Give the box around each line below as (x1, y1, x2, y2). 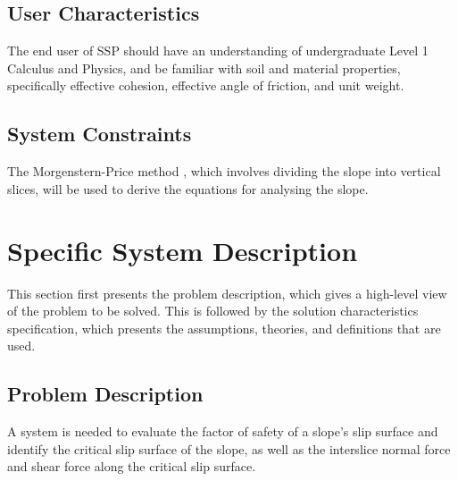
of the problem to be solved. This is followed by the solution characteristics (7, 301, 419, 320)
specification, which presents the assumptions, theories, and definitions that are (7, 318, 441, 337)
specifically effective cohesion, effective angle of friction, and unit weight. (7, 76, 404, 95)
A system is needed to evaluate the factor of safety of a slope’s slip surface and (7, 422, 438, 441)
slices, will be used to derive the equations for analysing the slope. (7, 179, 369, 198)
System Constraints (7, 120, 192, 148)
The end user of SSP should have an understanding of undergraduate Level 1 (7, 41, 429, 60)
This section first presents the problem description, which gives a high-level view (7, 283, 447, 302)
